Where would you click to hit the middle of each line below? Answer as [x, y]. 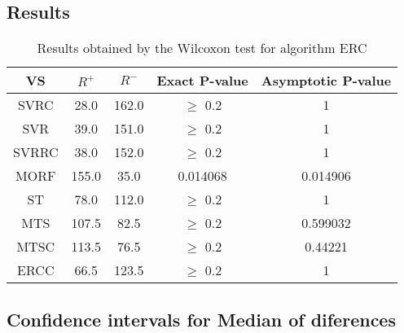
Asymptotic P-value [326, 81]
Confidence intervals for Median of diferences [201, 319]
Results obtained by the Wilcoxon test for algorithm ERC [202, 48]
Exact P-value [202, 81]
